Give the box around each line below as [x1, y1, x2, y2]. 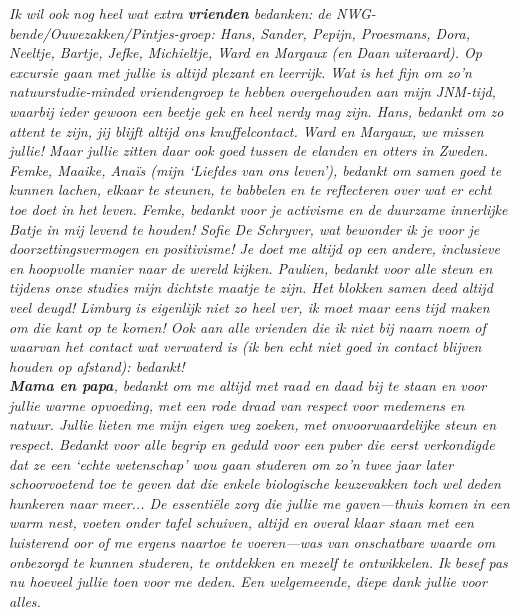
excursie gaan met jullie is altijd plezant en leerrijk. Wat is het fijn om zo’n [9, 61, 472, 82]
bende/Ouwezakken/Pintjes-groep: [9, 22, 215, 43]
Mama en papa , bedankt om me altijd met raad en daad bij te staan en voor [9, 375, 487, 396]
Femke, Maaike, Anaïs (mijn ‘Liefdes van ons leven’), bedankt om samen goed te [9, 159, 502, 180]
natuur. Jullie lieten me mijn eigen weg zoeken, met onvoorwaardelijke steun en [9, 414, 497, 435]
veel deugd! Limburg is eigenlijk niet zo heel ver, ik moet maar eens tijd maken [9, 296, 490, 317]
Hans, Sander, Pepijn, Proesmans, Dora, [219, 22, 470, 43]
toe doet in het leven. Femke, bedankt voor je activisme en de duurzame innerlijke [9, 198, 508, 219]
